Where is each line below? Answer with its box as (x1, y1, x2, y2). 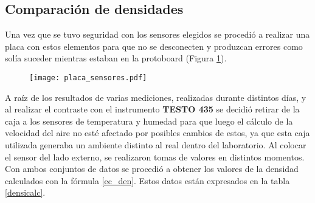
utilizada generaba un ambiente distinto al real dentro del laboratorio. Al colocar (5, 139, 306, 151)
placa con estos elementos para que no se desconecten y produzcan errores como (5, 40, 303, 52)
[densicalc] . (5, 186, 46, 199)
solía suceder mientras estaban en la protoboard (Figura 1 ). (5, 52, 227, 64)
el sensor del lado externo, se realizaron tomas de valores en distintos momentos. (5, 150, 305, 163)
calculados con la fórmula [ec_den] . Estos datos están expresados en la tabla (5, 174, 290, 187)
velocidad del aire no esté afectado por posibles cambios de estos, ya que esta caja (5, 126, 310, 139)
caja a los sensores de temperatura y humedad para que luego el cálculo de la (5, 114, 293, 127)
